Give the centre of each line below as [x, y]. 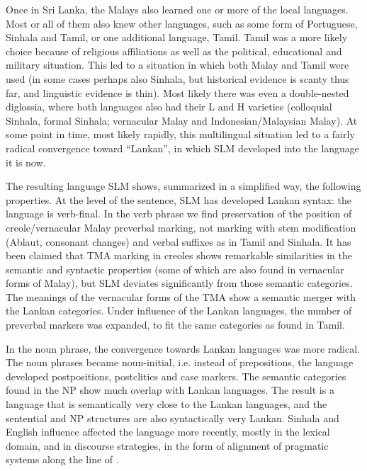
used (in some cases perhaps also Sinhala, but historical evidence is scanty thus [177, 78]
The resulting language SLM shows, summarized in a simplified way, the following [183, 186]
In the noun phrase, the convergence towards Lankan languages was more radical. [183, 348]
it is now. [26, 162]
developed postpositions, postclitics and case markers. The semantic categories [176, 376]
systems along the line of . [62, 459]
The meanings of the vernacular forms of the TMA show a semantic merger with [181, 296]
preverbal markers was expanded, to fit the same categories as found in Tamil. [175, 325]
